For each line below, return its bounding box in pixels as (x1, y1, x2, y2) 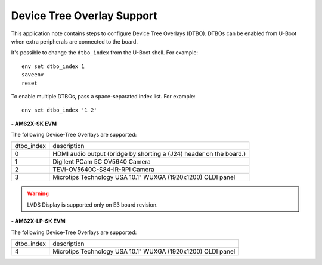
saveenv (21, 72, 44, 78)
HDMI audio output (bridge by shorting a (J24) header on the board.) (52, 150, 246, 158)
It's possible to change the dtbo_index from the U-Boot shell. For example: (11, 49, 199, 56)
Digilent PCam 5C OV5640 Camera (52, 158, 151, 166)
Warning (27, 190, 49, 197)
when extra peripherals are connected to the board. (11, 38, 138, 45)
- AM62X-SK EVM (11, 120, 57, 127)
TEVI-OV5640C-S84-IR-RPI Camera (52, 165, 154, 174)
